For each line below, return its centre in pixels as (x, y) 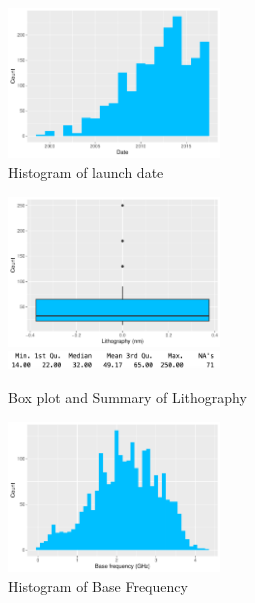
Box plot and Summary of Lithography (127, 397)
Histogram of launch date (86, 171)
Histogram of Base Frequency (98, 585)
